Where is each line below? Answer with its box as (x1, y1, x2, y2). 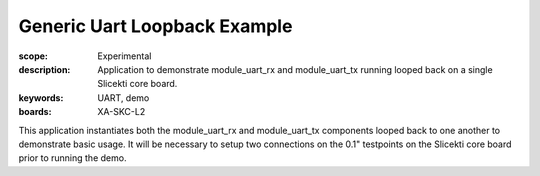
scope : (18, 50, 49, 62)
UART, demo (97, 91, 150, 104)
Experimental (97, 50, 152, 62)
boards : (18, 106, 52, 118)
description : (18, 63, 71, 75)
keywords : (18, 91, 64, 104)
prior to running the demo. (18, 152, 127, 164)
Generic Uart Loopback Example (18, 15, 293, 37)
